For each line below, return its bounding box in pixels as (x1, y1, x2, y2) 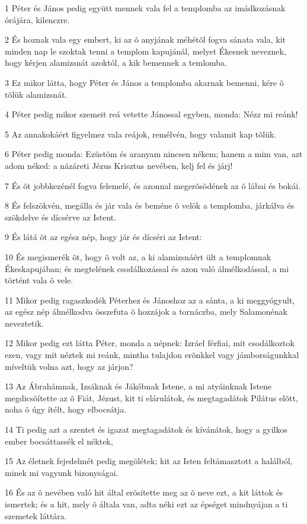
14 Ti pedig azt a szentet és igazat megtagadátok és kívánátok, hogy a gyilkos (5, 423, 288, 436)
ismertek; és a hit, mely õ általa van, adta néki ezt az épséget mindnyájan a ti (5, 498, 288, 510)
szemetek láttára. (5, 509, 67, 522)
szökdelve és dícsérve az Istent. (5, 210, 117, 223)
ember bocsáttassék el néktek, (5, 434, 113, 447)
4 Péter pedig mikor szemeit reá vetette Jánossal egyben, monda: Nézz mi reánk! (5, 108, 298, 120)
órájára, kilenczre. (5, 13, 70, 25)
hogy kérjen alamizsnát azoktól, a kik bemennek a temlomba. (5, 56, 227, 69)
